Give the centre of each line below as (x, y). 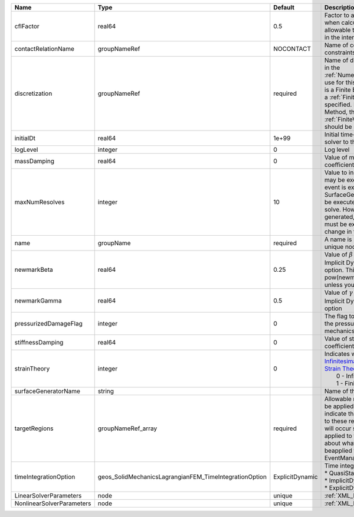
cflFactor (27, 26)
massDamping (35, 161)
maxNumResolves (40, 202)
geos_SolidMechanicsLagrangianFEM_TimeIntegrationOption (182, 477)
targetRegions (34, 428)
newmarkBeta (34, 270)
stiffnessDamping (39, 342)
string (106, 391)
